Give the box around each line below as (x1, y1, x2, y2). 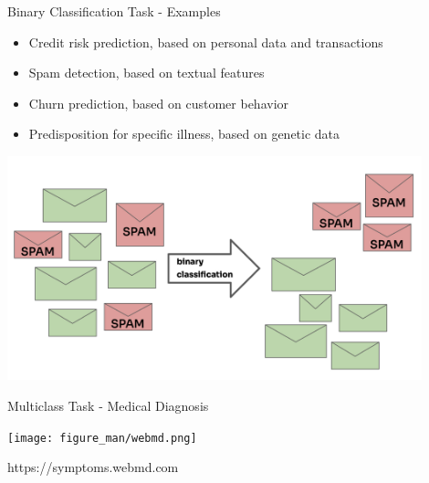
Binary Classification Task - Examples (7, 2, 221, 20)
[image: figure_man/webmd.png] (7, 431, 197, 445)
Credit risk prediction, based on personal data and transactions (28, 32, 383, 51)
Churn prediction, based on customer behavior (28, 93, 289, 112)
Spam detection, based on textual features (28, 63, 265, 82)
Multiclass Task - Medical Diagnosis (7, 395, 209, 415)
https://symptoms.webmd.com (7, 457, 179, 477)
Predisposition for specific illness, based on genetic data (28, 124, 340, 143)
